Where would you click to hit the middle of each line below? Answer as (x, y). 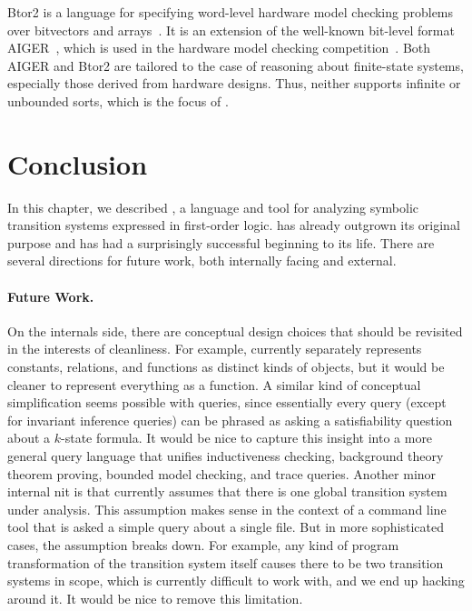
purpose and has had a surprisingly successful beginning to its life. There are (221, 242)
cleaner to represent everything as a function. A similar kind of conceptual (214, 384)
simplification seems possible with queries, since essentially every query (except (227, 402)
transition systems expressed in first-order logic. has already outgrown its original (234, 225)
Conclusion (78, 163)
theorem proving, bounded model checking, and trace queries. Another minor (222, 473)
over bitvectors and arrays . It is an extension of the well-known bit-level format (231, 30)
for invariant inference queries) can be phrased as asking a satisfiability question (230, 420)
